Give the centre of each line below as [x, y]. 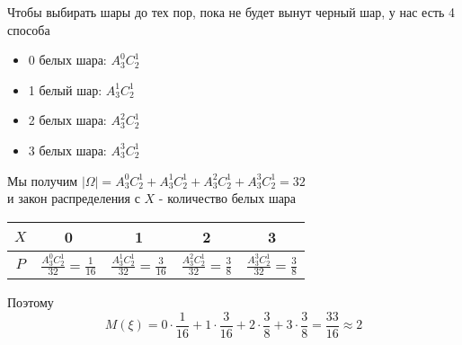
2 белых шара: [67, 120]
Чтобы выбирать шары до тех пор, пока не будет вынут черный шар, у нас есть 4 [231, 12]
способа [29, 29]
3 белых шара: [67, 150]
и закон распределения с [74, 198]
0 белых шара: [67, 60]
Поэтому [31, 302]
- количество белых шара [227, 198]
